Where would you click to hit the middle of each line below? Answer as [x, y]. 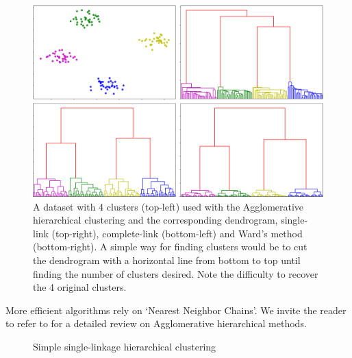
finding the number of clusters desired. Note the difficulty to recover [176, 273]
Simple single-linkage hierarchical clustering [125, 347]
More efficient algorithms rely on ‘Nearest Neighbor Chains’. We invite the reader [176, 310]
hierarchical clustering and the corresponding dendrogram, [155, 220]
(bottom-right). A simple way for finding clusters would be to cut [170, 247]
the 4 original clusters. [80, 287]
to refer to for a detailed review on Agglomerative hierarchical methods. [156, 323]
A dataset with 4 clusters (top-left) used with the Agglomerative [168, 206]
